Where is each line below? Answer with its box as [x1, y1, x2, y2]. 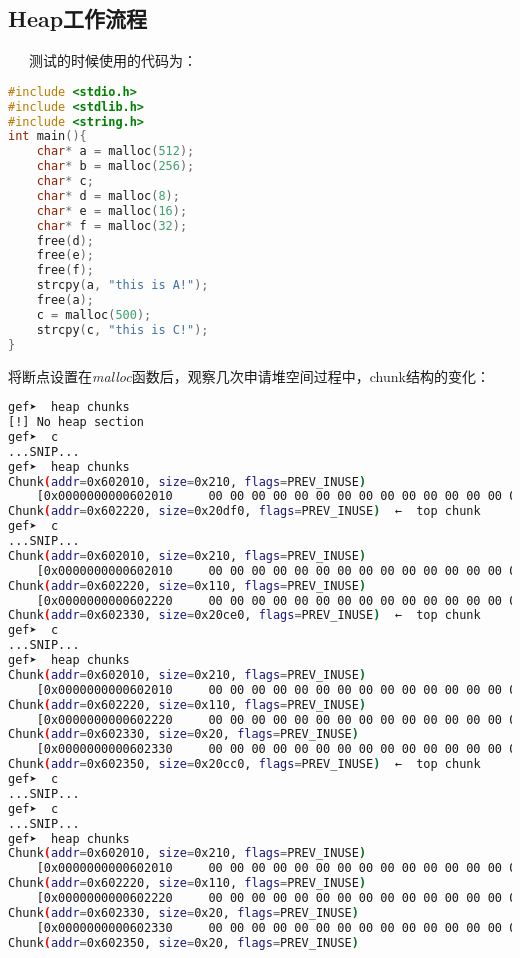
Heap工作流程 [8, 3, 148, 34]
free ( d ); [36, 233, 94, 248]
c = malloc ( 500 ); [36, 307, 152, 322]
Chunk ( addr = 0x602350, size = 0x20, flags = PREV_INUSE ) [8, 935, 359, 950]
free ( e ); [36, 248, 94, 263]
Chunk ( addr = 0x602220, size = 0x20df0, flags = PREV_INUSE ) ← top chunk [8, 504, 481, 519]
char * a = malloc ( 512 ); [36, 144, 195, 159]
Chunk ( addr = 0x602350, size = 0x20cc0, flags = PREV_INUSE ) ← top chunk [8, 757, 481, 772]
